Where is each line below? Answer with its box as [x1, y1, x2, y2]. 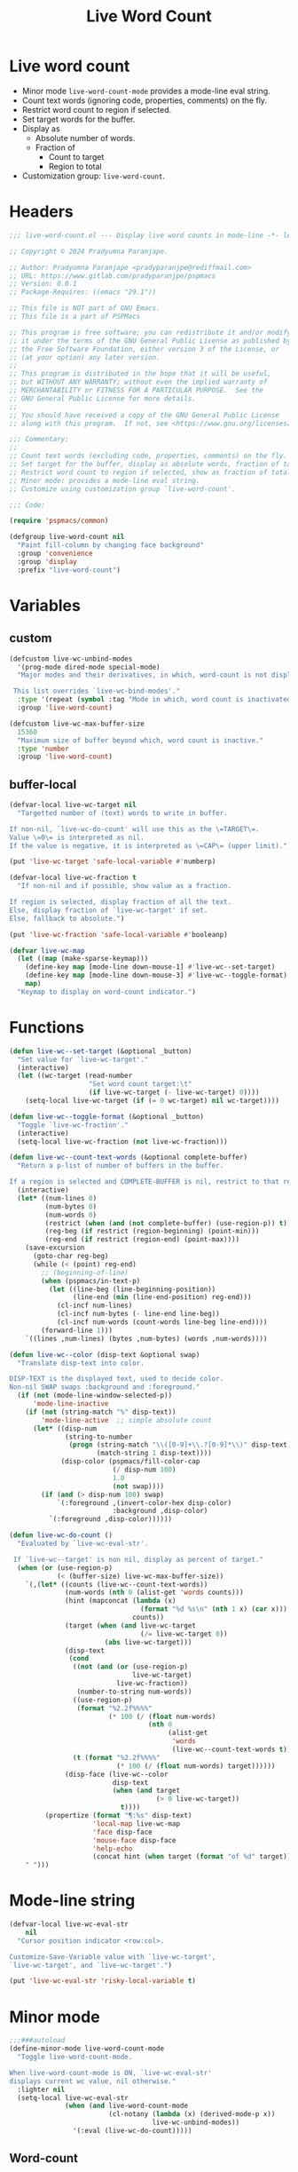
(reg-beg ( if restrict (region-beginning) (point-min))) [44, 1227, 260, 1236]
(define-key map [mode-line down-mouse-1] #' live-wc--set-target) [25, 963, 276, 971]
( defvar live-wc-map [9, 946, 86, 955]
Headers [9, 202, 74, 222]
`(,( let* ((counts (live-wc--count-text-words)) [25, 1580, 208, 1589]
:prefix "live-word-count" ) [17, 566, 122, 575]
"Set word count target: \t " [88, 1080, 192, 1089]
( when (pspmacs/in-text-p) [41, 1276, 141, 1285]
